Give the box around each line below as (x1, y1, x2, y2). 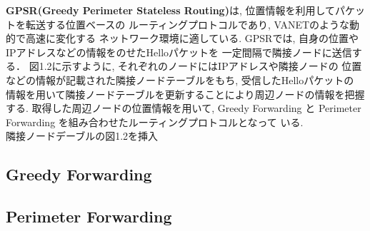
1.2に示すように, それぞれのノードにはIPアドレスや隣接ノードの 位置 (39, 58, 362, 73)
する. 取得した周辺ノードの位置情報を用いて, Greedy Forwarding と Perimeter (6, 101, 361, 115)
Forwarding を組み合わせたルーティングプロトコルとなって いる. (6, 114, 304, 129)
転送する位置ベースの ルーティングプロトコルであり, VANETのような (25, 16, 350, 31)
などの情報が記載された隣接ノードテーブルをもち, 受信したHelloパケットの (6, 72, 354, 87)
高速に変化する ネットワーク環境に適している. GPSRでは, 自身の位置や (25, 31, 359, 46)
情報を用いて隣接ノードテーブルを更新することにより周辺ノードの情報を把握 (6, 86, 365, 101)
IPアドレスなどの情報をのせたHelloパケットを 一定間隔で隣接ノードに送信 (6, 44, 352, 59)
